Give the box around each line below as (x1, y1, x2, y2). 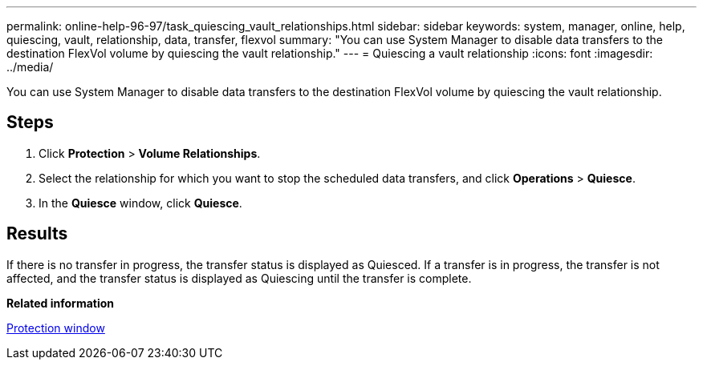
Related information (6, 296, 115, 310)
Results (6, 223, 68, 244)
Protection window (6, 320, 105, 335)
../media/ (6, 60, 54, 74)
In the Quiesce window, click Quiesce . (39, 195, 242, 210)
